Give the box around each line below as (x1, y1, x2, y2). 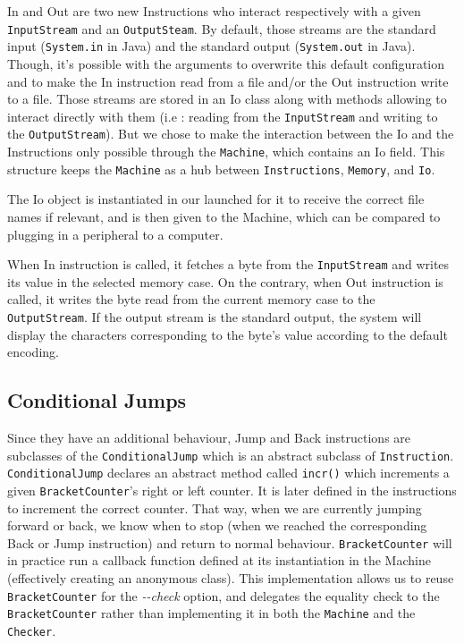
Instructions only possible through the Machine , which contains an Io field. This (7, 142, 445, 160)
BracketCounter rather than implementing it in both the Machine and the (7, 604, 416, 622)
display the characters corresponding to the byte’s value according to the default (7, 325, 448, 343)
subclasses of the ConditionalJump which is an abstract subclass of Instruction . (7, 445, 454, 464)
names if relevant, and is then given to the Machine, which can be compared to (7, 207, 441, 225)
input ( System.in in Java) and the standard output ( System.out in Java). (7, 37, 416, 55)
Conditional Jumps (7, 386, 187, 414)
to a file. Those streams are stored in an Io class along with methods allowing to (7, 89, 447, 108)
